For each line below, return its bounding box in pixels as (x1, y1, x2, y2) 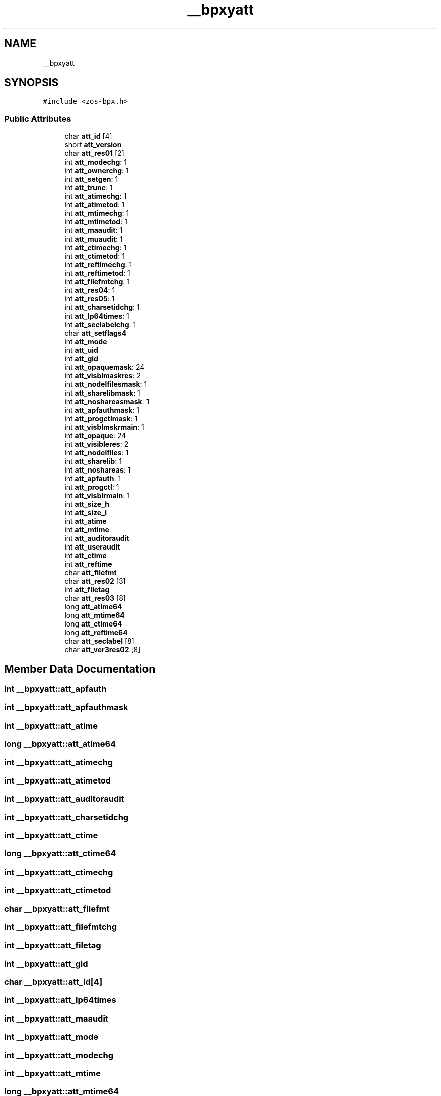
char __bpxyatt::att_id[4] (4, 977, 103, 987)
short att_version (64, 140, 122, 149)
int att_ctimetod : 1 (64, 252, 125, 261)
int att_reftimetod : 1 (64, 269, 130, 278)
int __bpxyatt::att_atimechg (4, 757, 113, 767)
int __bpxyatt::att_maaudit (4, 1013, 108, 1024)
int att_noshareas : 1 (64, 465, 131, 475)
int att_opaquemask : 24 (64, 363, 145, 372)
